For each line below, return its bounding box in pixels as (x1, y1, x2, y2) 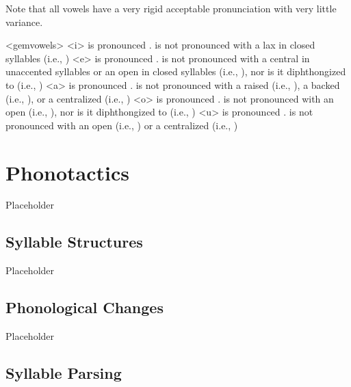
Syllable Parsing (5, 362, 122, 384)
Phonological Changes (5, 297, 164, 318)
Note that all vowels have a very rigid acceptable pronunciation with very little (5, 1, 337, 15)
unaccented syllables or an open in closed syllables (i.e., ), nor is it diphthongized (5, 64, 346, 79)
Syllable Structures (5, 231, 143, 252)
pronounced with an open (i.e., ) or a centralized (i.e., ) (5, 118, 238, 132)
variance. (5, 14, 43, 29)
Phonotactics (5, 158, 129, 186)
